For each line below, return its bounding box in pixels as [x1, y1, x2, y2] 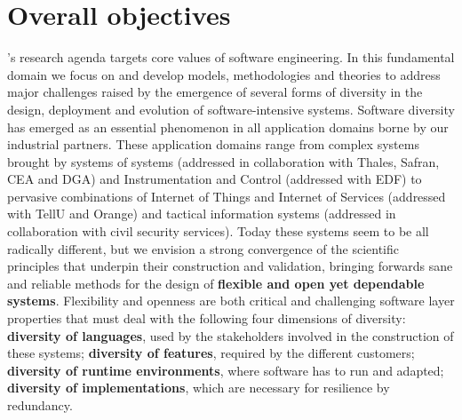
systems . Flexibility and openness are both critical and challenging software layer [7, 291, 455, 310]
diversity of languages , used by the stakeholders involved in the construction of [7, 326, 454, 345]
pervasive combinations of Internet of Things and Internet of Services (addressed [7, 186, 446, 205]
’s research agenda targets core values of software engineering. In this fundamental [7, 48, 455, 67]
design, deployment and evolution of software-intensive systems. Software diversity [7, 99, 455, 118]
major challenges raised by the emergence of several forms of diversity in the [7, 83, 423, 101]
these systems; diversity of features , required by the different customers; [7, 344, 415, 362]
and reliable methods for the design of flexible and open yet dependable [7, 273, 425, 292]
